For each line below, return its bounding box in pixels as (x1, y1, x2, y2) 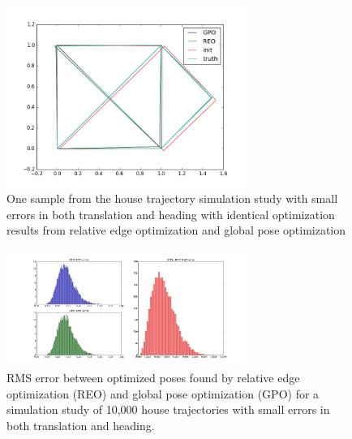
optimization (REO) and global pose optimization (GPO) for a (6, 385, 320, 402)
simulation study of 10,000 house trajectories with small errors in (6, 401, 330, 418)
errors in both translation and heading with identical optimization (6, 205, 335, 222)
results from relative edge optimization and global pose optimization (6, 222, 346, 239)
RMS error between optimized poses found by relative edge (6, 369, 300, 386)
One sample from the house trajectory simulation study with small (6, 190, 338, 207)
